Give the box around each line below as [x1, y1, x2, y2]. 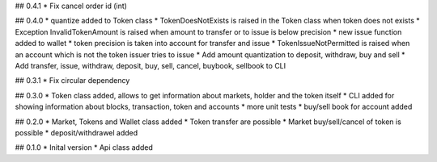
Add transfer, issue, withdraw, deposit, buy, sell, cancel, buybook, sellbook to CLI [15, 60, 286, 70]
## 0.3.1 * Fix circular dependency [15, 76, 130, 85]
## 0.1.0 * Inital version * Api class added [15, 143, 153, 152]
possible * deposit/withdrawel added [15, 127, 138, 137]
